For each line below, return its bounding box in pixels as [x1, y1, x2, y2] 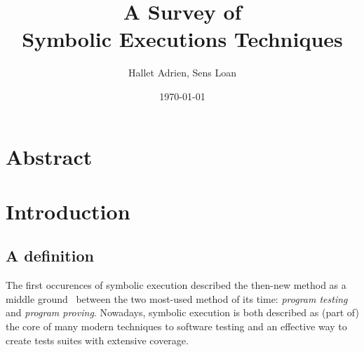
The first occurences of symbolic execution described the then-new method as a [6, 278, 346, 292]
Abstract [6, 142, 93, 170]
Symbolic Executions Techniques [22, 25, 343, 53]
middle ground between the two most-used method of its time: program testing [6, 291, 348, 306]
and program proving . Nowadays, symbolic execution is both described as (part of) [6, 305, 359, 320]
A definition [6, 245, 94, 266]
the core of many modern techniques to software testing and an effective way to [6, 319, 347, 334]
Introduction [6, 196, 130, 225]
